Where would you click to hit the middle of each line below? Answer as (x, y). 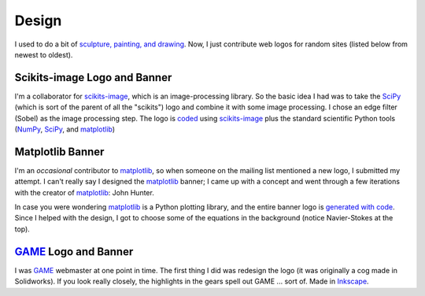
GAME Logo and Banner (74, 252)
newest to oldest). (44, 54)
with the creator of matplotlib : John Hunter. (85, 192)
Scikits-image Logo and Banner (93, 78)
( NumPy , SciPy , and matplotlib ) (65, 129)
